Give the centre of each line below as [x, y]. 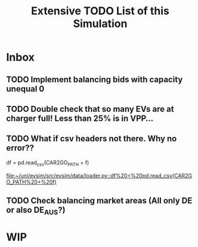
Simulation [100, 24]
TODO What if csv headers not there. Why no [92, 139]
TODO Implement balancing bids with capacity [95, 79]
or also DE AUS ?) [36, 211]
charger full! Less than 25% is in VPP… [80, 118]
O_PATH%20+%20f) [31, 182]
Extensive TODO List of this [100, 11]
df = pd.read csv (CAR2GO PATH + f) [48, 163]
